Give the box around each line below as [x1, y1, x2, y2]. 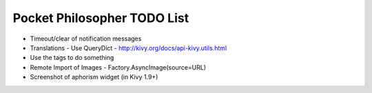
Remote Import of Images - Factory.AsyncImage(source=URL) [30, 63, 207, 72]
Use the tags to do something [30, 54, 114, 62]
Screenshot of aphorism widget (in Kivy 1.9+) [30, 73, 158, 81]
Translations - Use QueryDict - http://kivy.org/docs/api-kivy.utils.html [30, 43, 227, 52]
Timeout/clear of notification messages [30, 34, 142, 43]
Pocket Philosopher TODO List [12, 10, 189, 25]
